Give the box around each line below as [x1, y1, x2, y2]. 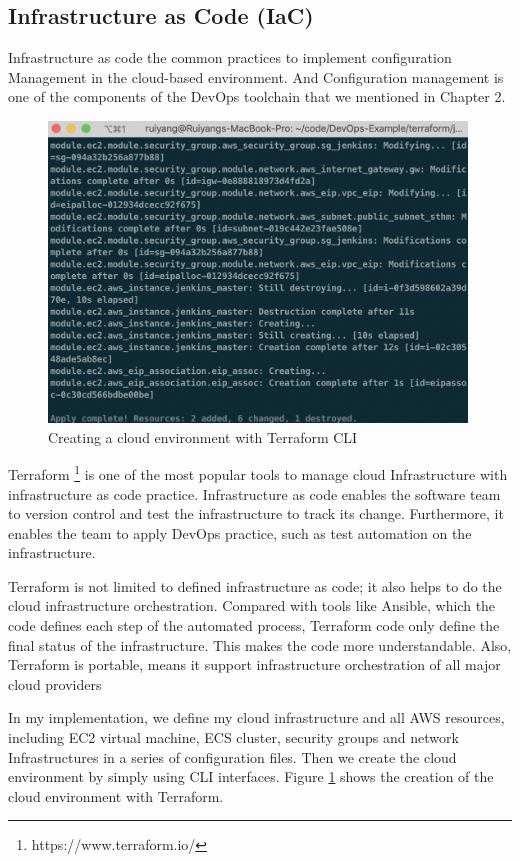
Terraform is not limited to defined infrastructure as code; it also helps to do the [8, 575, 502, 596]
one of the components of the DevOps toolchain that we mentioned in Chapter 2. [8, 86, 506, 107]
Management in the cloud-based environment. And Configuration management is [8, 66, 504, 87]
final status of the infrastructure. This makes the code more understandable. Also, [8, 634, 512, 655]
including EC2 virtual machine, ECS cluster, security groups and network [8, 727, 459, 748]
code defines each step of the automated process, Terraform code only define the [8, 615, 500, 636]
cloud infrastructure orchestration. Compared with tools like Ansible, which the [8, 595, 496, 616]
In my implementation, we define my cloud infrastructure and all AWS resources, [8, 707, 505, 728]
